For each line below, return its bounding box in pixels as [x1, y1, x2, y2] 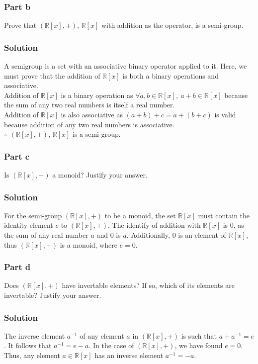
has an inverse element [94, 350, 164, 360]
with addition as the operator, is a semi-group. [101, 20, 244, 30]
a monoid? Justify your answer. [52, 170, 148, 180]
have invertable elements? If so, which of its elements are [62, 280, 235, 290]
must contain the [198, 210, 250, 220]
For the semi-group [4, 210, 62, 220]
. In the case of [88, 340, 134, 351]
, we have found [174, 340, 223, 351]
